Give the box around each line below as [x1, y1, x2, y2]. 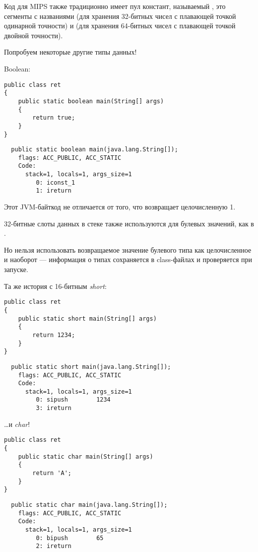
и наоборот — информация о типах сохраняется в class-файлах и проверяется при [4, 254, 252, 265]
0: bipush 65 [36, 534, 104, 542]
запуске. [4, 264, 28, 275]
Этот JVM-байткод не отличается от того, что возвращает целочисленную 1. [4, 202, 236, 212]
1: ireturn [36, 187, 72, 195]
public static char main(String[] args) [18, 453, 153, 460]
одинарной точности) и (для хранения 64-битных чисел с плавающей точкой [4, 20, 236, 31]
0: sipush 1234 [36, 396, 111, 404]
